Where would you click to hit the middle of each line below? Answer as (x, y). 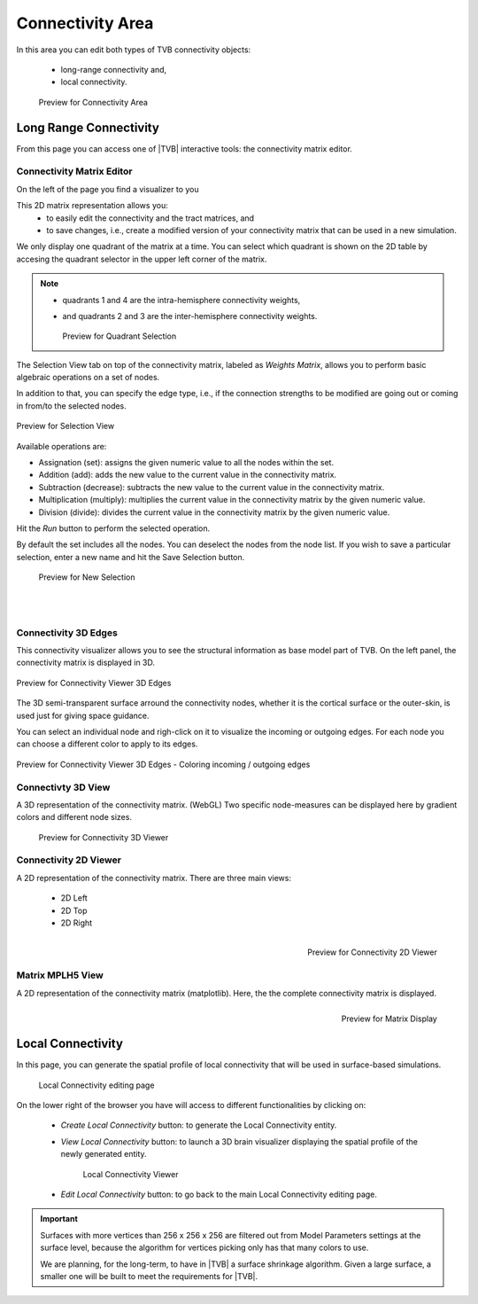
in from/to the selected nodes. (72, 406)
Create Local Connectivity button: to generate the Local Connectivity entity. (199, 1125)
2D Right (77, 923)
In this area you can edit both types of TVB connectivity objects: (134, 50)
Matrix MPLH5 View (60, 975)
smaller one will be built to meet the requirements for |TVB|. (149, 1276)
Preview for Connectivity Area (93, 102)
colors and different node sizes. (74, 817)
